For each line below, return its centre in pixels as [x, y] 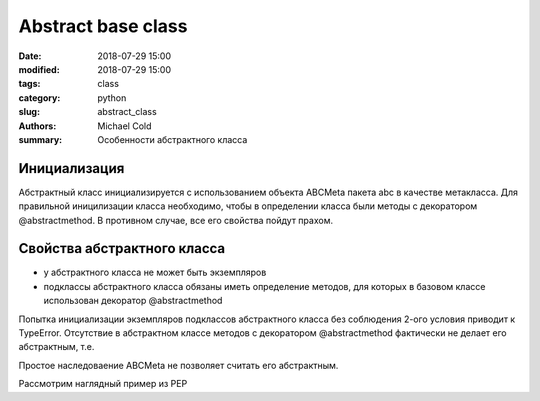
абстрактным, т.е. [56, 347]
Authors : [37, 126]
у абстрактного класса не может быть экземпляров [155, 272]
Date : [30, 56]
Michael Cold [124, 126]
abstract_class [127, 112]
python [112, 97]
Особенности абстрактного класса [172, 139]
